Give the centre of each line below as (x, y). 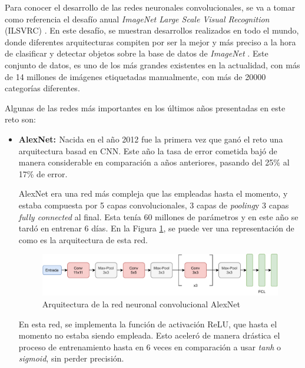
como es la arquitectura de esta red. (83, 239)
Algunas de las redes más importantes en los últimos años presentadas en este (145, 107)
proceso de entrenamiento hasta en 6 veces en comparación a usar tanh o (150, 347)
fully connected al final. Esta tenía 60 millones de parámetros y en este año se (158, 216)
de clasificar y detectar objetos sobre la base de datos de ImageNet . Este (137, 53)
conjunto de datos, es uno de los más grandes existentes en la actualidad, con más (152, 64)
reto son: (21, 119)
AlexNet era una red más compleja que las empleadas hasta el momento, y (153, 193)
